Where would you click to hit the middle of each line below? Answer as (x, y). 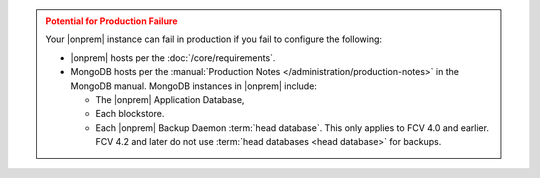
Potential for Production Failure (112, 21)
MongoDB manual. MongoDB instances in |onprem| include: (193, 86)
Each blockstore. (130, 114)
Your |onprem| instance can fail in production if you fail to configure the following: (214, 39)
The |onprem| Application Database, (170, 99)
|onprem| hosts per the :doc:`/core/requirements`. (173, 57)
